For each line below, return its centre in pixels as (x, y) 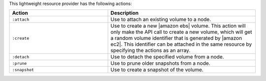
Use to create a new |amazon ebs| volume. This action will (178, 26)
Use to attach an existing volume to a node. (161, 20)
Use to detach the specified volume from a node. (167, 57)
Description (125, 13)
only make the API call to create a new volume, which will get (181, 32)
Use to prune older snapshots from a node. (160, 63)
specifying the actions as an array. (150, 51)
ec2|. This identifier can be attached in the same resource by (181, 44)
